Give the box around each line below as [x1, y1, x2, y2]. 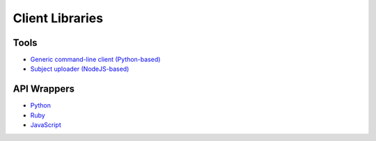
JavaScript [30, 121, 62, 129]
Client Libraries [13, 10, 104, 26]
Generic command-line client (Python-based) [30, 56, 161, 64]
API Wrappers [13, 83, 75, 95]
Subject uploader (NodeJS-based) [30, 65, 130, 73]
